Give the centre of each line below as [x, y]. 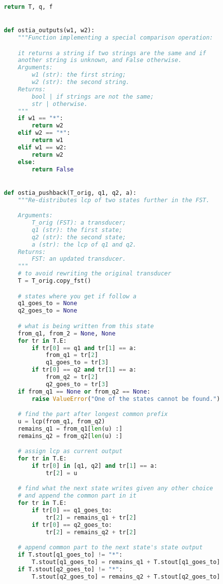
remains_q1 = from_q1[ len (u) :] [70, 428]
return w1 [47, 140]
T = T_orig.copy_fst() [54, 281]
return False [53, 169]
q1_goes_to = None [47, 303]
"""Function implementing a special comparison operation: [115, 38]
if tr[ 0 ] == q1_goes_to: [72, 511]
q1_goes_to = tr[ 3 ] [77, 363]
